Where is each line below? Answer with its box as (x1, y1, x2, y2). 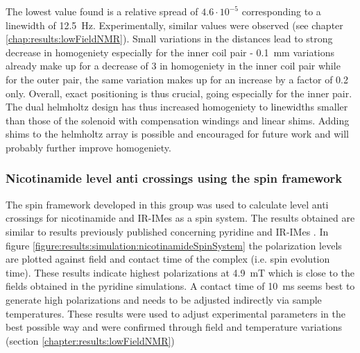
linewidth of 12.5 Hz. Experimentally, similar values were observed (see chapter (6, 17, 343, 32)
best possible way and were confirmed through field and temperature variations (6, 320, 343, 334)
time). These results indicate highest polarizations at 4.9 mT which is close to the (6, 265, 355, 279)
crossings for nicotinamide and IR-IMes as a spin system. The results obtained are (6, 211, 355, 225)
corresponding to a (241, 4, 321, 18)
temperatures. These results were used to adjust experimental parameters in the (6, 306, 345, 320)
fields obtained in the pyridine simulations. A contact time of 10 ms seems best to (6, 279, 355, 293)
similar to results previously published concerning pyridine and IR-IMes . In (6, 224, 329, 238)
